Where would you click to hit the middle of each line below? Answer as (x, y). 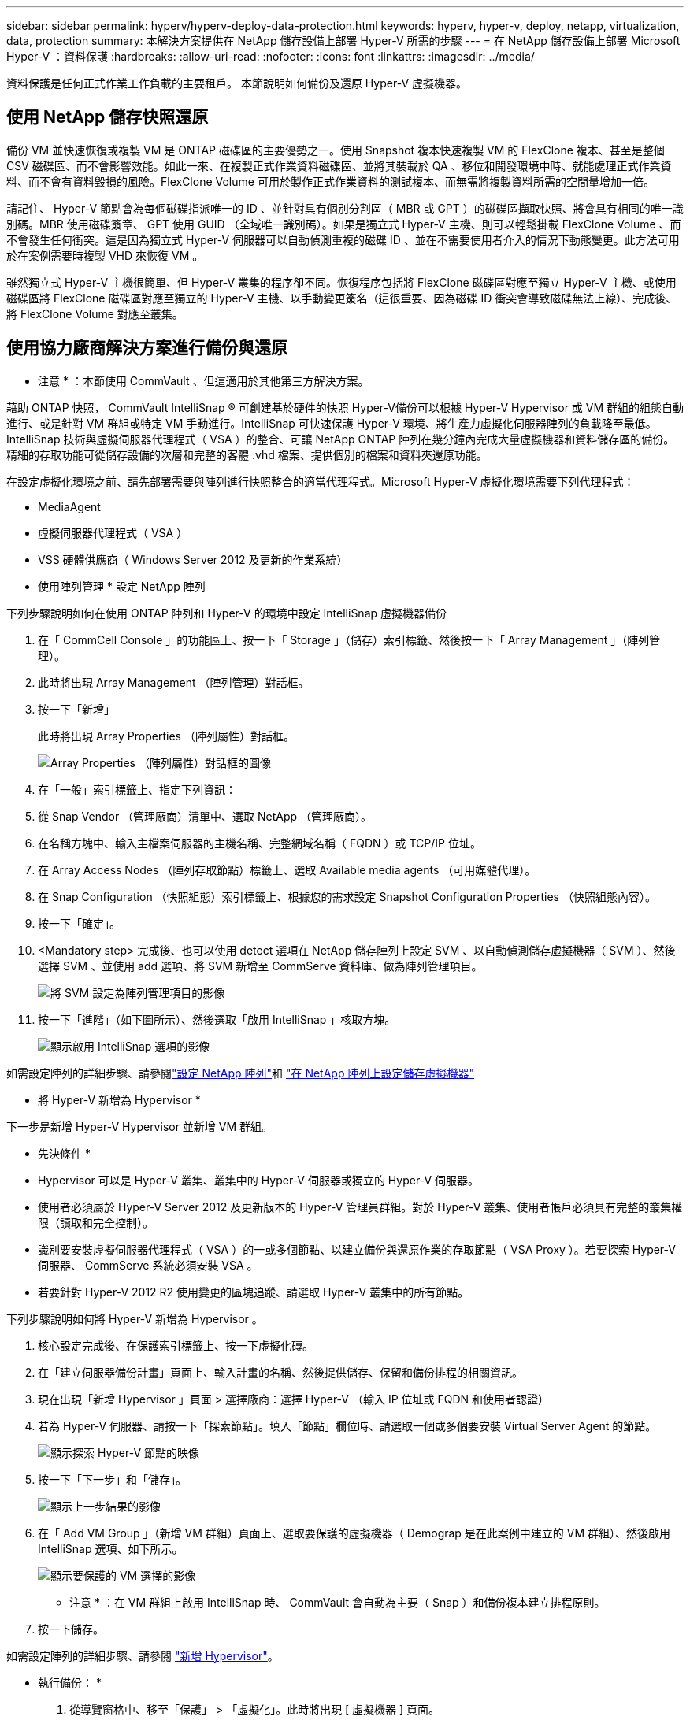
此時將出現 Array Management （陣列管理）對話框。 (174, 682)
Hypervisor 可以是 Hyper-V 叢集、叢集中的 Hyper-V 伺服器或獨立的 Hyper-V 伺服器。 (258, 1180)
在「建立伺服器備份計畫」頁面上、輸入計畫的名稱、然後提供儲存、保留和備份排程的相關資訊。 (280, 1372)
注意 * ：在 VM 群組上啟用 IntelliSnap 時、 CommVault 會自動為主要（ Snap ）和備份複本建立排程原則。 (338, 1602)
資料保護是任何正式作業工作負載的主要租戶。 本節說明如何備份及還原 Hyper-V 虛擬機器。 (237, 83)
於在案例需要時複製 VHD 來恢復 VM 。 (105, 255)
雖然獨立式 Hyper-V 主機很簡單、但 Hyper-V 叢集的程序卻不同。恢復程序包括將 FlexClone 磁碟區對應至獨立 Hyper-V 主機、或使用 (341, 282)
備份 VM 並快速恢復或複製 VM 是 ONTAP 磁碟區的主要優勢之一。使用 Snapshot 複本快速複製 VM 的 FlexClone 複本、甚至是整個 (336, 150)
